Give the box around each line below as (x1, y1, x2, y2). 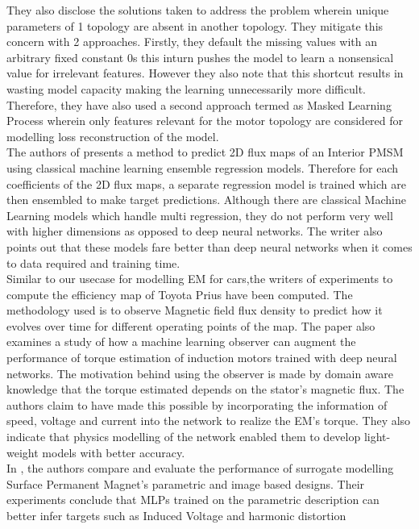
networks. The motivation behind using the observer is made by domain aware (6, 364, 393, 381)
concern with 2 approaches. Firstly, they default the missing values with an (6, 33, 377, 50)
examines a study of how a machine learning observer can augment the (6, 333, 356, 350)
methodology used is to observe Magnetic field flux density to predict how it (6, 302, 383, 319)
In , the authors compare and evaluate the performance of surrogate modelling (6, 460, 394, 477)
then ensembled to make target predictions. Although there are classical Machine (6, 191, 406, 208)
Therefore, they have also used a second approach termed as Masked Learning (6, 96, 392, 113)
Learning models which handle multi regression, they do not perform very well (6, 206, 393, 223)
